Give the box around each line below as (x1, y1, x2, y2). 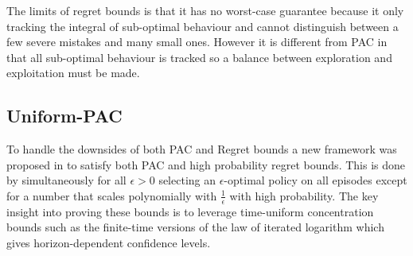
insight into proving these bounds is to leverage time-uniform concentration (6, 203, 374, 219)
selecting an (158, 172, 216, 188)
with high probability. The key (229, 187, 379, 204)
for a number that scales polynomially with (6, 187, 217, 204)
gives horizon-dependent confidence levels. (6, 234, 211, 250)
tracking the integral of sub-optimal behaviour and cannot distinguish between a (6, 17, 399, 34)
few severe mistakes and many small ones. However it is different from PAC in (6, 33, 388, 50)
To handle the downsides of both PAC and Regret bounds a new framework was (6, 141, 397, 157)
